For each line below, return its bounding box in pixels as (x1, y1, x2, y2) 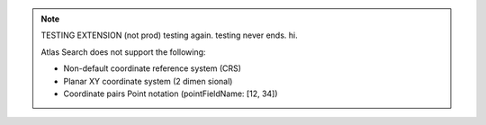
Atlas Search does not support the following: (40, 46, 206, 58)
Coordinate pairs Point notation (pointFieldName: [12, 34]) (63, 88, 278, 99)
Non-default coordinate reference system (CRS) (63, 63, 242, 74)
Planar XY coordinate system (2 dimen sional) (63, 76, 233, 86)
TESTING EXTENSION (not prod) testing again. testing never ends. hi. (40, 30, 299, 40)
